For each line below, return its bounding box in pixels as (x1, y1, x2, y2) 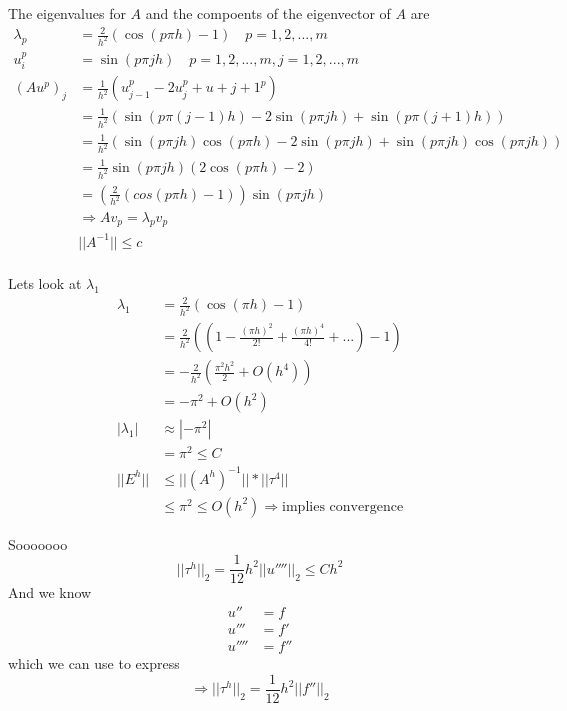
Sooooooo (8, 533, 68, 554)
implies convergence (282, 499, 404, 514)
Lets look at (8, 273, 82, 293)
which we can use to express (8, 653, 180, 674)
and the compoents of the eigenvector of (145, 3, 391, 23)
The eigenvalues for (8, 3, 126, 23)
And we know (8, 582, 92, 603)
